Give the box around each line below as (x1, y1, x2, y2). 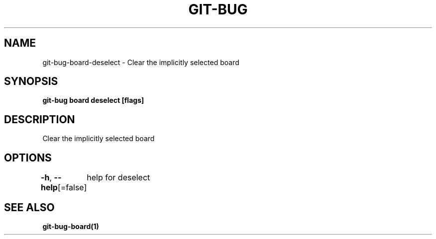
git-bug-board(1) (42, 222, 99, 231)
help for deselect (87, 172, 150, 183)
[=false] (57, 182, 87, 193)
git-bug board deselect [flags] (42, 96, 144, 105)
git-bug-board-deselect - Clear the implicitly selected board (42, 58, 239, 67)
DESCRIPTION (4, 113, 75, 126)
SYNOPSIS (4, 75, 58, 88)
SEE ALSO (4, 201, 55, 214)
